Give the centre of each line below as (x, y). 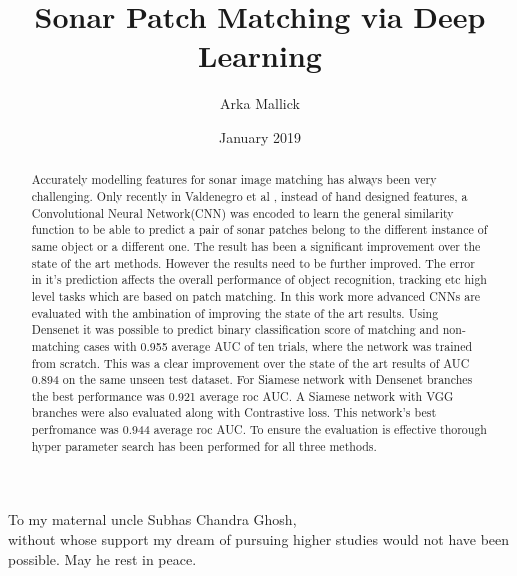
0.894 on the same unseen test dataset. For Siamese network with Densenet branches (252, 379)
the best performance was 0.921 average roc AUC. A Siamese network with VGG (242, 395)
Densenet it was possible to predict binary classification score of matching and (235, 329)
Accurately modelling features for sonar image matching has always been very (234, 179)
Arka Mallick (260, 103)
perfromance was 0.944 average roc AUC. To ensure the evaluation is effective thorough (259, 429)
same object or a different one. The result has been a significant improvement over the (256, 245)
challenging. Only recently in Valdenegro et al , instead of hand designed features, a (249, 195)
